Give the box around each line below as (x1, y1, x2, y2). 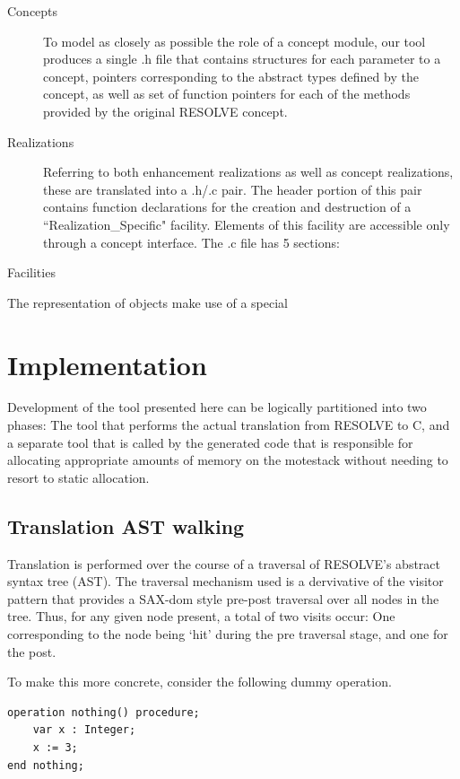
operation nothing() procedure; (7, 705, 200, 719)
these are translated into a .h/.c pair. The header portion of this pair (43, 179, 422, 198)
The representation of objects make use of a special (7, 293, 289, 311)
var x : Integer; (32, 723, 136, 737)
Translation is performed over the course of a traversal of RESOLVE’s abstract (7, 554, 440, 573)
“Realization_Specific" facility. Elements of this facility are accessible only (43, 214, 450, 233)
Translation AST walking (7, 512, 245, 539)
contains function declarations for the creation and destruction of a (43, 197, 412, 216)
